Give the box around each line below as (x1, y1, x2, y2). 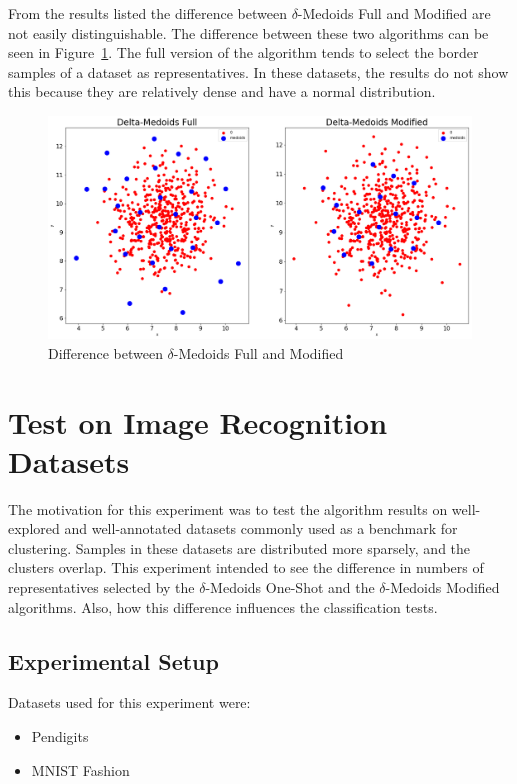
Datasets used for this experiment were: (8, 692, 251, 713)
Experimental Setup (8, 645, 219, 676)
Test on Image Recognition (8, 401, 388, 442)
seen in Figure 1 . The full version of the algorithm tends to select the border (8, 42, 479, 63)
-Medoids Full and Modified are (297, 3, 491, 23)
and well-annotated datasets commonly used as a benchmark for (64, 518, 458, 539)
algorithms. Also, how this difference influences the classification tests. (8, 596, 438, 617)
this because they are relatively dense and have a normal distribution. (8, 81, 436, 102)
